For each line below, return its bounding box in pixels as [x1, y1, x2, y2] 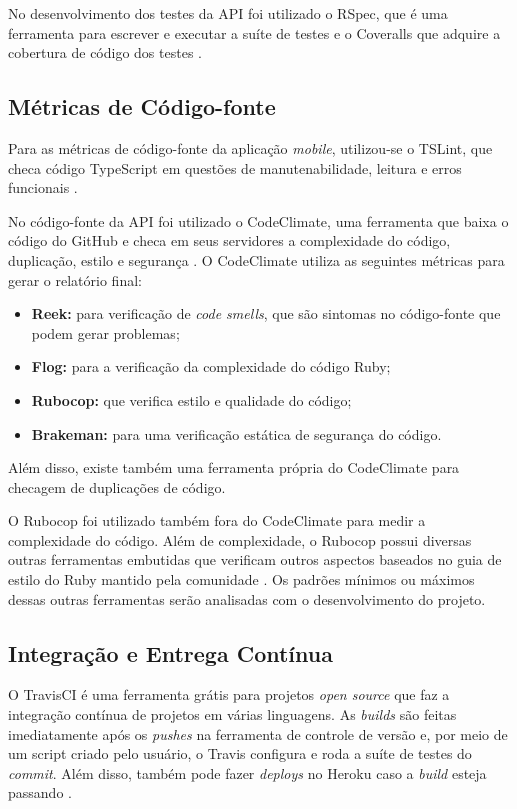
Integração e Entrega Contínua [8, 637, 333, 668]
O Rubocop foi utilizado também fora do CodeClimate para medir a [8, 510, 426, 531]
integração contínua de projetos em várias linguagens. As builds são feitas [8, 704, 457, 725]
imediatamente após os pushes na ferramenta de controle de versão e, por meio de [8, 723, 508, 744]
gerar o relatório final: [8, 269, 142, 290]
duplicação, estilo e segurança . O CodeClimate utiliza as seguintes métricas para [8, 249, 505, 270]
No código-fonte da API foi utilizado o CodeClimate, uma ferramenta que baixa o [8, 210, 509, 231]
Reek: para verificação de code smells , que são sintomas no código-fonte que [31, 303, 501, 324]
